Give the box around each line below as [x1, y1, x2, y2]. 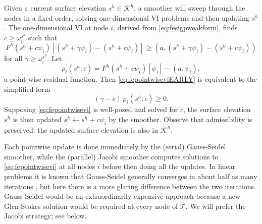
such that [28, 32, 58, 42]
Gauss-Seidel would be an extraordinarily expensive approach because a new [4, 191, 241, 201]
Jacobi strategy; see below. [4, 210, 87, 221]
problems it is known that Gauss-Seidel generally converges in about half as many [4, 171, 257, 182]
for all [4, 52, 23, 63]
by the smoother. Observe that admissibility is [109, 114, 252, 124]
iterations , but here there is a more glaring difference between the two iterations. [4, 181, 256, 191]
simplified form [4, 83, 50, 94]
